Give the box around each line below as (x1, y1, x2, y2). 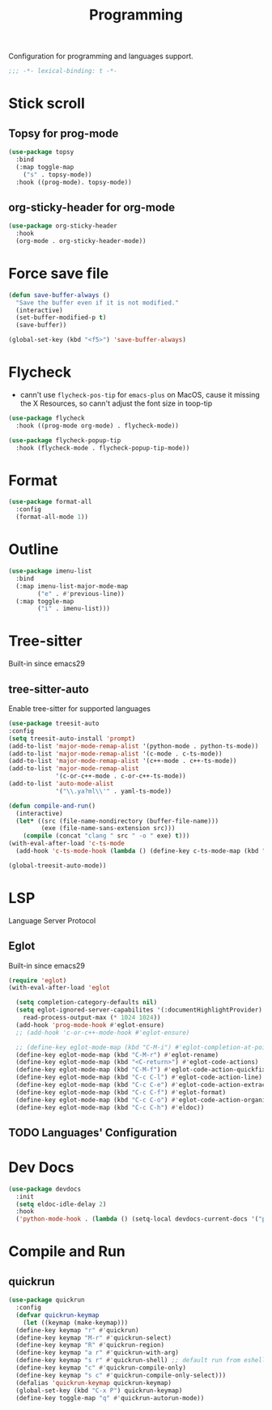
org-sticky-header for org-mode (8, 200, 176, 214)
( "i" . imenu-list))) (37, 605, 111, 613)
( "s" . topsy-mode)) (23, 170, 92, 179)
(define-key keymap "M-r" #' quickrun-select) (15, 1334, 172, 1342)
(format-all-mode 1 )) (15, 513, 89, 522)
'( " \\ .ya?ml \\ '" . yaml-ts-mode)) (55, 787, 172, 795)
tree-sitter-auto (8, 682, 89, 696)
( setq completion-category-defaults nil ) (15, 999, 158, 1007)
